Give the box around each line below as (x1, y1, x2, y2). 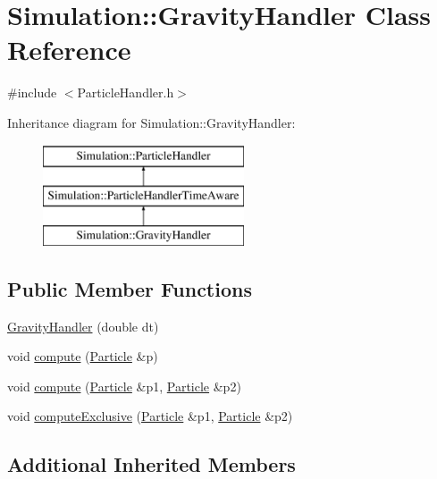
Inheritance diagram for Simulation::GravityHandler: (7, 113, 296, 131)
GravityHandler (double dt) (7, 316, 159, 335)
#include (7, 83, 57, 102)
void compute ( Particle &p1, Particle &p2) (7, 376, 241, 395)
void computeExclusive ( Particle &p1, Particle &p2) (7, 407, 293, 425)
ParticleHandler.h (77, 83, 174, 102)
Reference (7, 31, 131, 68)
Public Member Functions (7, 274, 252, 302)
